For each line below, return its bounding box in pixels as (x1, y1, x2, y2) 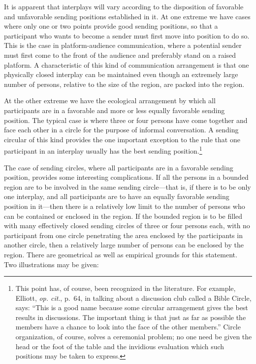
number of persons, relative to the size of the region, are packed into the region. (4, 79, 245, 89)
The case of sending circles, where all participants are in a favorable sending (4, 162, 233, 172)
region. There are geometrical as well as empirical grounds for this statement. (4, 249, 237, 259)
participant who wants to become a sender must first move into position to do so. (4, 30, 250, 40)
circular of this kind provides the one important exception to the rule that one (4, 134, 240, 144)
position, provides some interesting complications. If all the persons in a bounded (4, 172, 249, 182)
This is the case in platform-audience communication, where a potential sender (4, 40, 242, 50)
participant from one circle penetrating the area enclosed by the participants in (4, 230, 243, 240)
